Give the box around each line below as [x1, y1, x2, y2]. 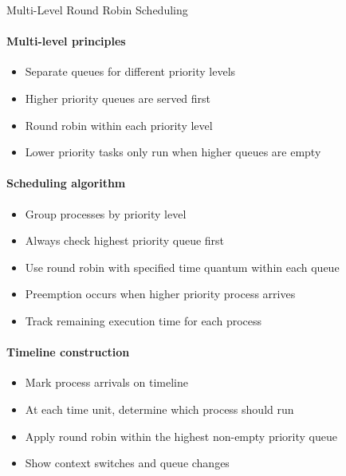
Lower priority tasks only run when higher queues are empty [25, 144, 321, 160]
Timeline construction [6, 344, 130, 360]
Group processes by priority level [25, 205, 187, 222]
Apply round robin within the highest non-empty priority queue [25, 427, 337, 444]
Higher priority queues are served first [25, 89, 211, 106]
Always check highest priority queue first [25, 232, 225, 249]
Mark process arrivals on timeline [25, 374, 188, 391]
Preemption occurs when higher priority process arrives [25, 285, 296, 302]
